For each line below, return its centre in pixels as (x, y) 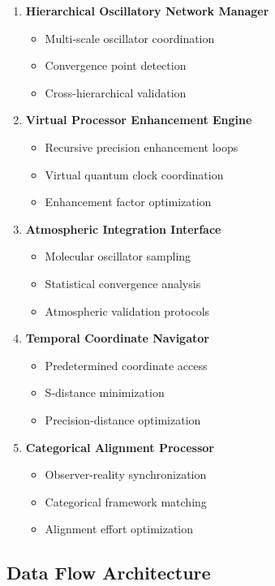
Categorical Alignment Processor (120, 447)
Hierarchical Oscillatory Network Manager (147, 11)
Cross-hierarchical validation (116, 92)
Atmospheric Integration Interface (123, 228)
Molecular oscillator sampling (118, 256)
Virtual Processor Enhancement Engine (139, 120)
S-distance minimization (105, 392)
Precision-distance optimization (123, 419)
